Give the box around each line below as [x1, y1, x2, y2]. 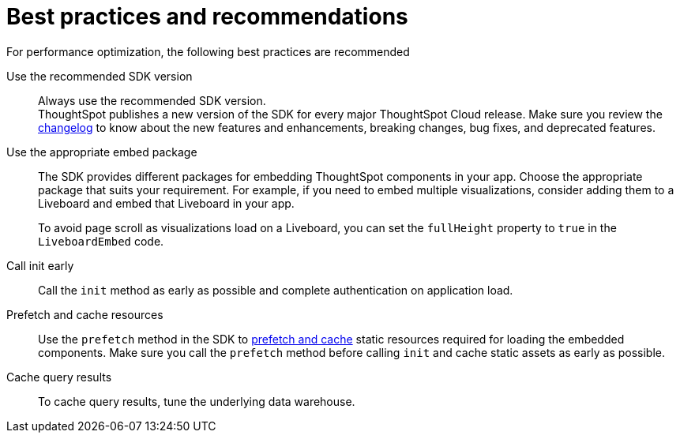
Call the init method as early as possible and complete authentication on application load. [38, 283, 513, 297]
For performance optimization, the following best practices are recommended [6, 44, 410, 58]
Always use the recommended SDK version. [38, 93, 266, 107]
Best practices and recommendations [6, 3, 408, 30]
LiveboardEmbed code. [38, 234, 164, 248]
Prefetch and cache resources [6, 307, 163, 321]
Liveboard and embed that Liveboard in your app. [38, 196, 295, 210]
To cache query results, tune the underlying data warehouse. [38, 394, 355, 408]
